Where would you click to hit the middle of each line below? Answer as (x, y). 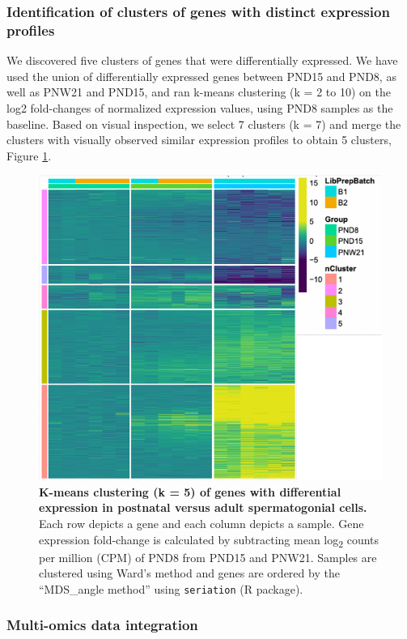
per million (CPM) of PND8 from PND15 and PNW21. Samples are (208, 557)
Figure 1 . (29, 155)
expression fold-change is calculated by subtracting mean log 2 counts (209, 540)
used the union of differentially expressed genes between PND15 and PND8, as (201, 76)
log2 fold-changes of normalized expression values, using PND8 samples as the (200, 107)
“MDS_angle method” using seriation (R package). (171, 588)
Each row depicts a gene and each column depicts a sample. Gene (201, 523)
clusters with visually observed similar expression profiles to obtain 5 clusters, (199, 140)
